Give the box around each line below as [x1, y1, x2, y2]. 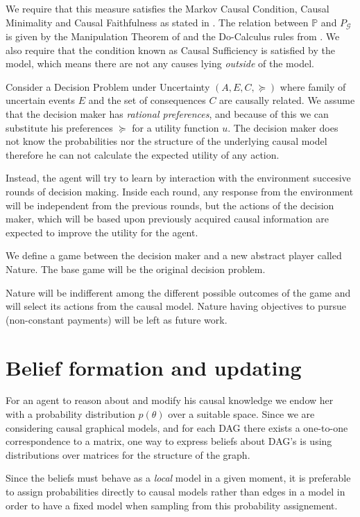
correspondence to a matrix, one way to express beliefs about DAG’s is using [6, 434, 332, 448]
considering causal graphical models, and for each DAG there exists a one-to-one [6, 420, 348, 435]
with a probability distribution [6, 407, 135, 421]
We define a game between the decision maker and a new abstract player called [6, 248, 342, 263]
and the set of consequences [88, 93, 206, 107]
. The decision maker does [228, 120, 338, 134]
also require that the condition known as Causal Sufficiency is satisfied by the [6, 42, 335, 57]
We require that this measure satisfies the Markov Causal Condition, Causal [6, 1, 329, 15]
